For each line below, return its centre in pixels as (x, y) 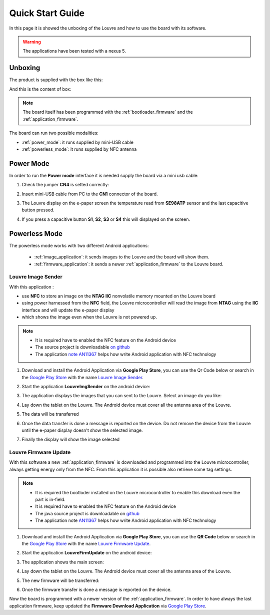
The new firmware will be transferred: (60, 580)
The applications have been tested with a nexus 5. (74, 51)
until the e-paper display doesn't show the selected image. (82, 430)
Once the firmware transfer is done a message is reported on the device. (97, 589)
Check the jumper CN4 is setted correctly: (65, 185)
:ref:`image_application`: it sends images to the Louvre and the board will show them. (122, 257)
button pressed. (38, 210)
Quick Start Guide (47, 13)
